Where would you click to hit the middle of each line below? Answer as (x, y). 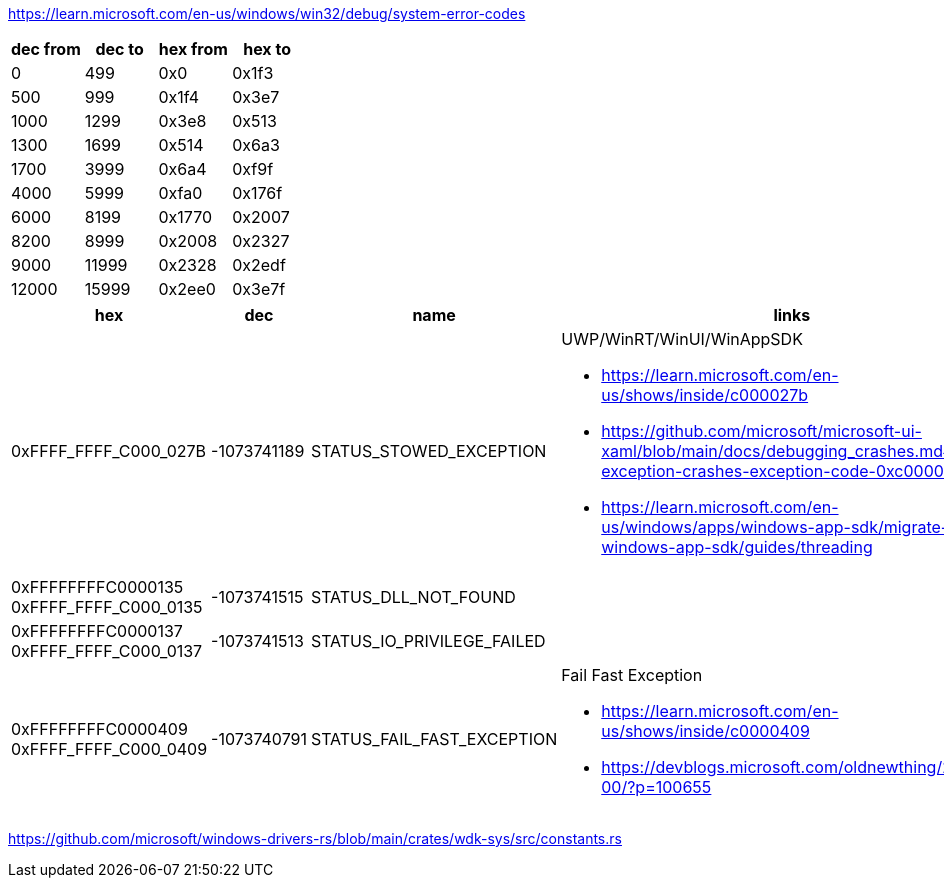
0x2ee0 (187, 289)
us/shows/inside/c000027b (705, 395)
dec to (119, 49)
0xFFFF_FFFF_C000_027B (108, 451)
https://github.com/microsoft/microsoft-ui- (761, 431)
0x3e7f (259, 289)
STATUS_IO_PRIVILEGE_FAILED (428, 641)
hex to (267, 49)
